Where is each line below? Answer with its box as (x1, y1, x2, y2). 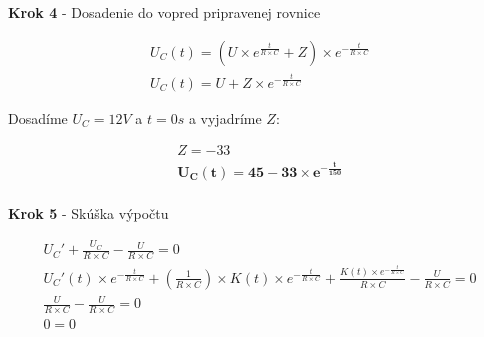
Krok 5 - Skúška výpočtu (8, 202, 169, 223)
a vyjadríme (188, 107, 262, 128)
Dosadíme (8, 107, 68, 128)
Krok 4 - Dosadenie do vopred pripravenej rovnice (8, 2, 321, 22)
